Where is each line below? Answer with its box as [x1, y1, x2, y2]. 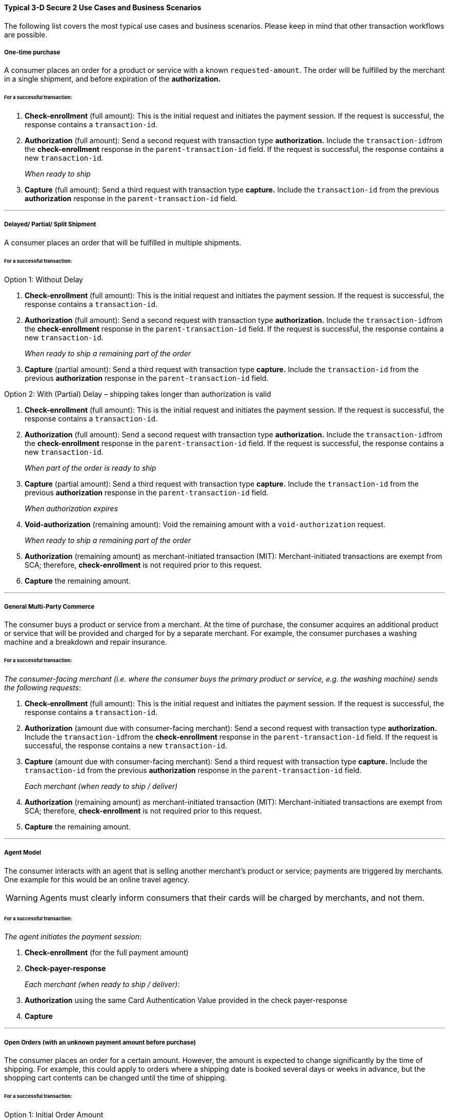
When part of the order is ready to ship [25, 463, 156, 472]
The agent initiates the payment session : [4, 932, 142, 941]
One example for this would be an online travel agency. [4, 875, 190, 884]
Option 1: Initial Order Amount [4, 1110, 104, 1119]
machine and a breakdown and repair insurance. [4, 638, 168, 647]
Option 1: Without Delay [4, 275, 83, 284]
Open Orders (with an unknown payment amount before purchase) [4, 1038, 196, 1046]
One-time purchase [4, 49, 60, 56]
